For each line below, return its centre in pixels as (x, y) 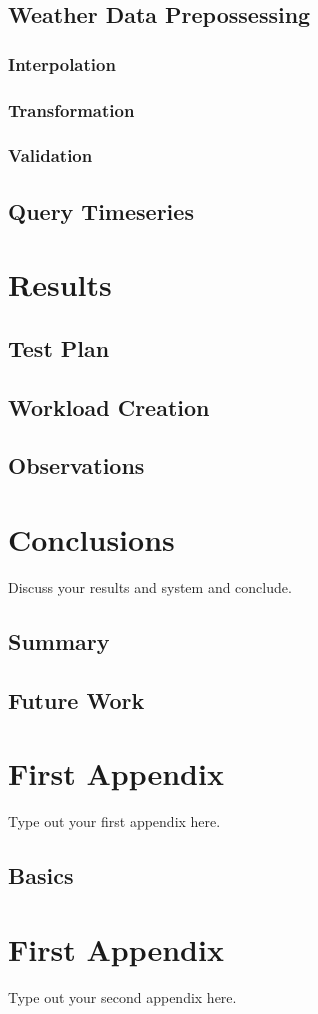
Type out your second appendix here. (122, 996)
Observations (76, 465)
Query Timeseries (101, 210)
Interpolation (62, 63)
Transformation (71, 109)
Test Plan (59, 347)
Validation (50, 155)
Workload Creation (109, 406)
